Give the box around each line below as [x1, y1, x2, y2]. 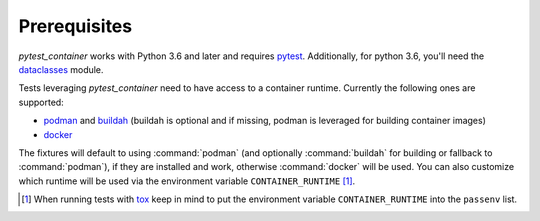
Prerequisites [18, 15, 133, 37]
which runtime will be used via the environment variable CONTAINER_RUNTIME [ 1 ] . [18, 175, 356, 187]
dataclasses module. [18, 63, 104, 75]
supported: [18, 96, 64, 108]
